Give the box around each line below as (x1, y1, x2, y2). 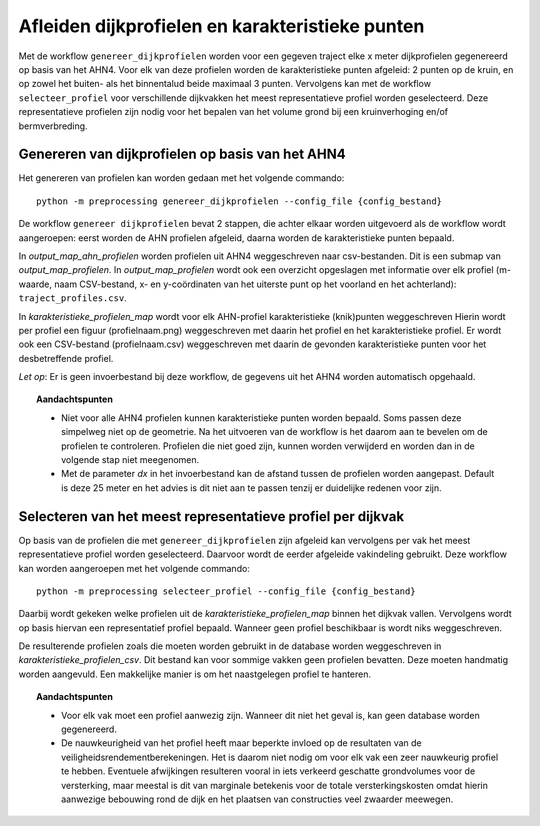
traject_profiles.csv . (18, 292, 127, 304)
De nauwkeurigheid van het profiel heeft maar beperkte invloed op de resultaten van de (61, 737, 422, 749)
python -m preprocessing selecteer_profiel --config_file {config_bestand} (36, 585, 416, 597)
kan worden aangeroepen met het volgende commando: (18, 562, 250, 574)
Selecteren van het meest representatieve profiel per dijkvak (18, 508, 405, 525)
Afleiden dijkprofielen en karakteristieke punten (18, 15, 425, 37)
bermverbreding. (18, 120, 89, 132)
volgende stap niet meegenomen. (61, 454, 200, 466)
